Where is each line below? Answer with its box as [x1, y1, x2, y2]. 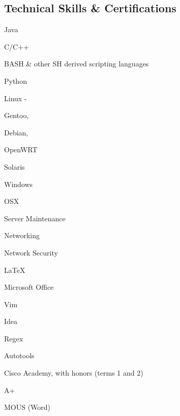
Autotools [4, 350, 35, 361]
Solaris [4, 161, 25, 172]
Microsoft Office [4, 282, 54, 292]
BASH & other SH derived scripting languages [4, 58, 149, 69]
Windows [4, 178, 33, 189]
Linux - [4, 93, 27, 103]
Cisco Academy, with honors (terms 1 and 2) [4, 367, 143, 378]
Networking [4, 230, 40, 241]
